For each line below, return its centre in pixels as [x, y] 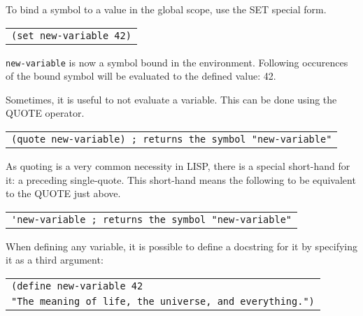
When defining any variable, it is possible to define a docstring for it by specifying [181, 246]
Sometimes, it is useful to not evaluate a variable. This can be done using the [171, 99]
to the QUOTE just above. [63, 193]
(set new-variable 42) [71, 35]
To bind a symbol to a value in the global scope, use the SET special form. [166, 9]
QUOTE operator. [45, 113]
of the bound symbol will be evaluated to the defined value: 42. [141, 76]
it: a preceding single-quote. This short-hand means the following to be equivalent [181, 179]
